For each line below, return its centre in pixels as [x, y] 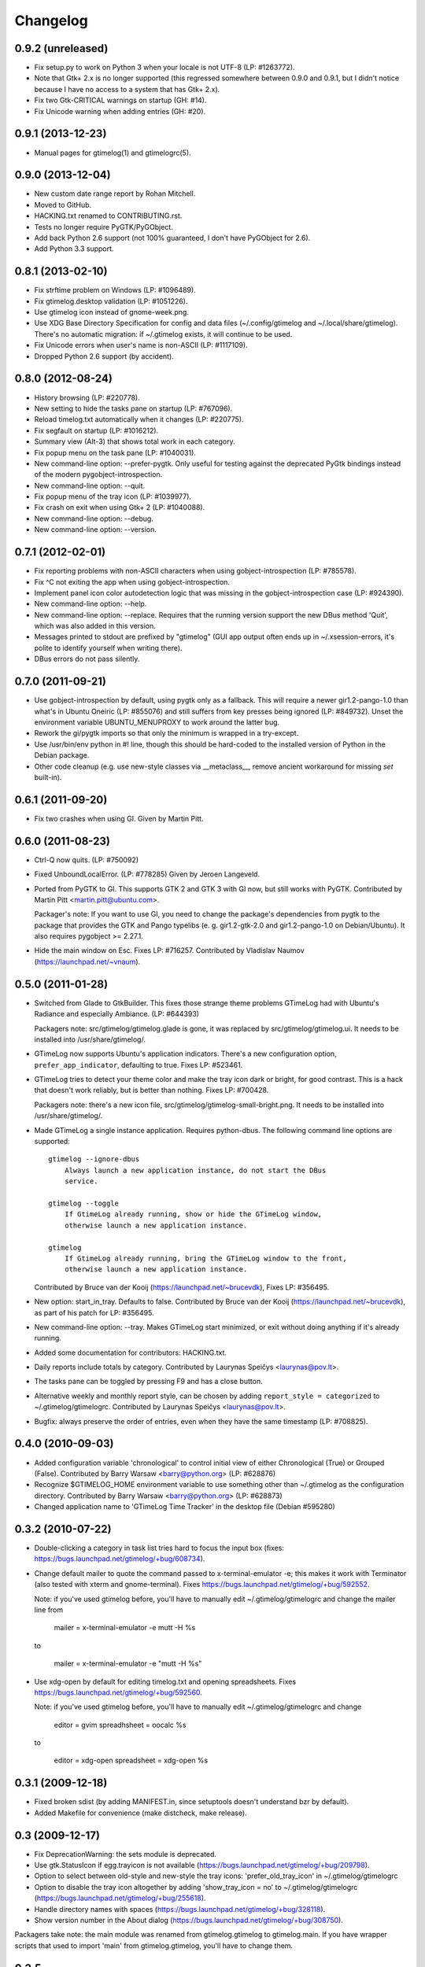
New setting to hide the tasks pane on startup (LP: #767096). [133, 408]
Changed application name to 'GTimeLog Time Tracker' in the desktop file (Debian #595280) [185, 1507]
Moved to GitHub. [63, 205]
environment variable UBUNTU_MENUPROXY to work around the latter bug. [157, 722]
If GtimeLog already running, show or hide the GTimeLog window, [193, 1214]
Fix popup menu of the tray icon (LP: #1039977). [113, 496]
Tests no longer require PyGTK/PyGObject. [103, 227]
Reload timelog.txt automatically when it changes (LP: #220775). [139, 419]
